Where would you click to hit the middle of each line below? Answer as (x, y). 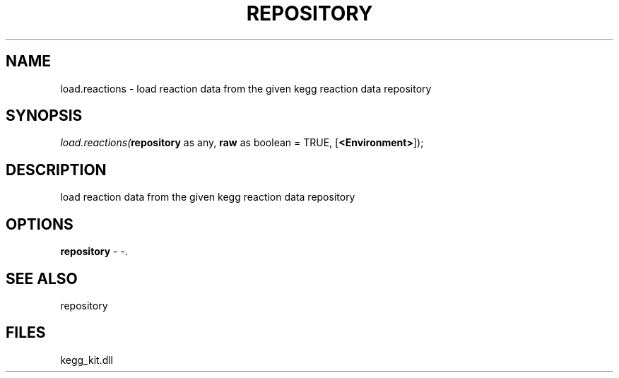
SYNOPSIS (44, 116)
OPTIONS (40, 224)
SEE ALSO (42, 278)
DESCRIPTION (56, 170)
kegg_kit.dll (87, 360)
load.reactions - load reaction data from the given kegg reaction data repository (246, 88)
